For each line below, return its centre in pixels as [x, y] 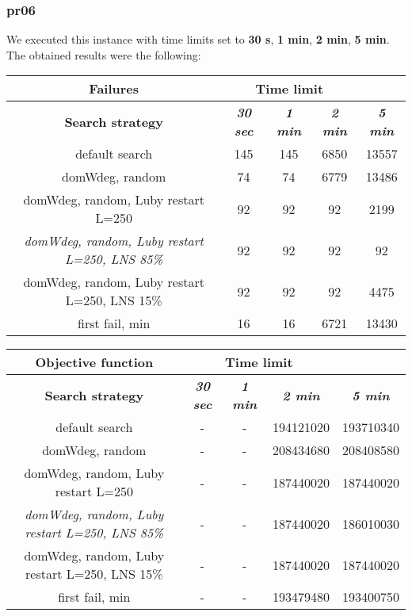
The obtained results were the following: [104, 54]
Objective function [94, 362]
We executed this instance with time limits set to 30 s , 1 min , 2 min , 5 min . [198, 39]
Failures [114, 89]
